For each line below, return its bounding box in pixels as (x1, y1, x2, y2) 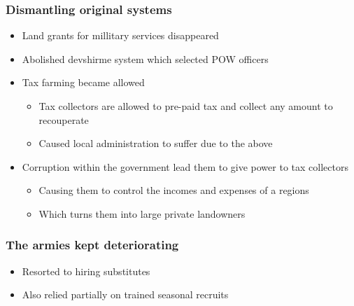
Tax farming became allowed (22, 75, 145, 90)
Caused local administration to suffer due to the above (38, 136, 273, 151)
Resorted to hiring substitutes (22, 263, 150, 278)
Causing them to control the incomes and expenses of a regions (38, 183, 309, 197)
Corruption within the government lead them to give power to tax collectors (22, 159, 348, 174)
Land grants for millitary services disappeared (22, 28, 219, 43)
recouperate (38, 112, 89, 127)
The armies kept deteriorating (6, 236, 179, 253)
